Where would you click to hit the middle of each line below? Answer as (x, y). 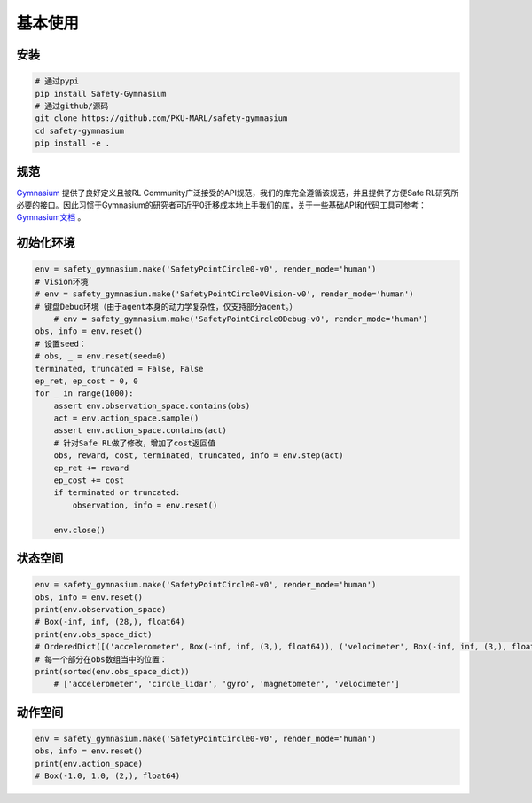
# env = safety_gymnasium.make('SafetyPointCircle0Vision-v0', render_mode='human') (224, 294)
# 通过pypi (57, 81)
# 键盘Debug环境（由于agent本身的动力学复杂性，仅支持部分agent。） (166, 307)
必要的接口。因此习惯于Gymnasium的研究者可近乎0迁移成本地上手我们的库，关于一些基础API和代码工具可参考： (222, 205)
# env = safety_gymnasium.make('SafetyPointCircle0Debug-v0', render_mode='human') (241, 319)
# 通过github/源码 (72, 106)
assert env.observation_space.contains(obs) (152, 405)
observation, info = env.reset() (145, 505)
